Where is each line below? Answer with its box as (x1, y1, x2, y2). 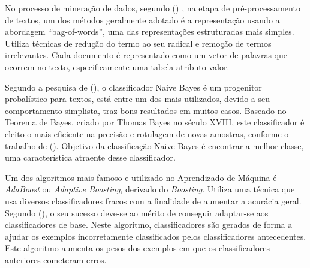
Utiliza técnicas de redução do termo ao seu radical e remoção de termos (5, 37, 272, 49)
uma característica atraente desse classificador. (5, 151, 176, 164)
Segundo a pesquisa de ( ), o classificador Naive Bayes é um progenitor (5, 80, 262, 93)
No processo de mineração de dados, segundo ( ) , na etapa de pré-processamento (5, 2, 300, 14)
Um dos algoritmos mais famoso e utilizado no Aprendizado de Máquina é (5, 171, 277, 183)
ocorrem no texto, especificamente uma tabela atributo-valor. (5, 60, 230, 73)
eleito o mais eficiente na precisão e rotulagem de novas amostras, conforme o (5, 127, 289, 140)
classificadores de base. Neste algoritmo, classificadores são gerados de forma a (5, 218, 293, 231)
